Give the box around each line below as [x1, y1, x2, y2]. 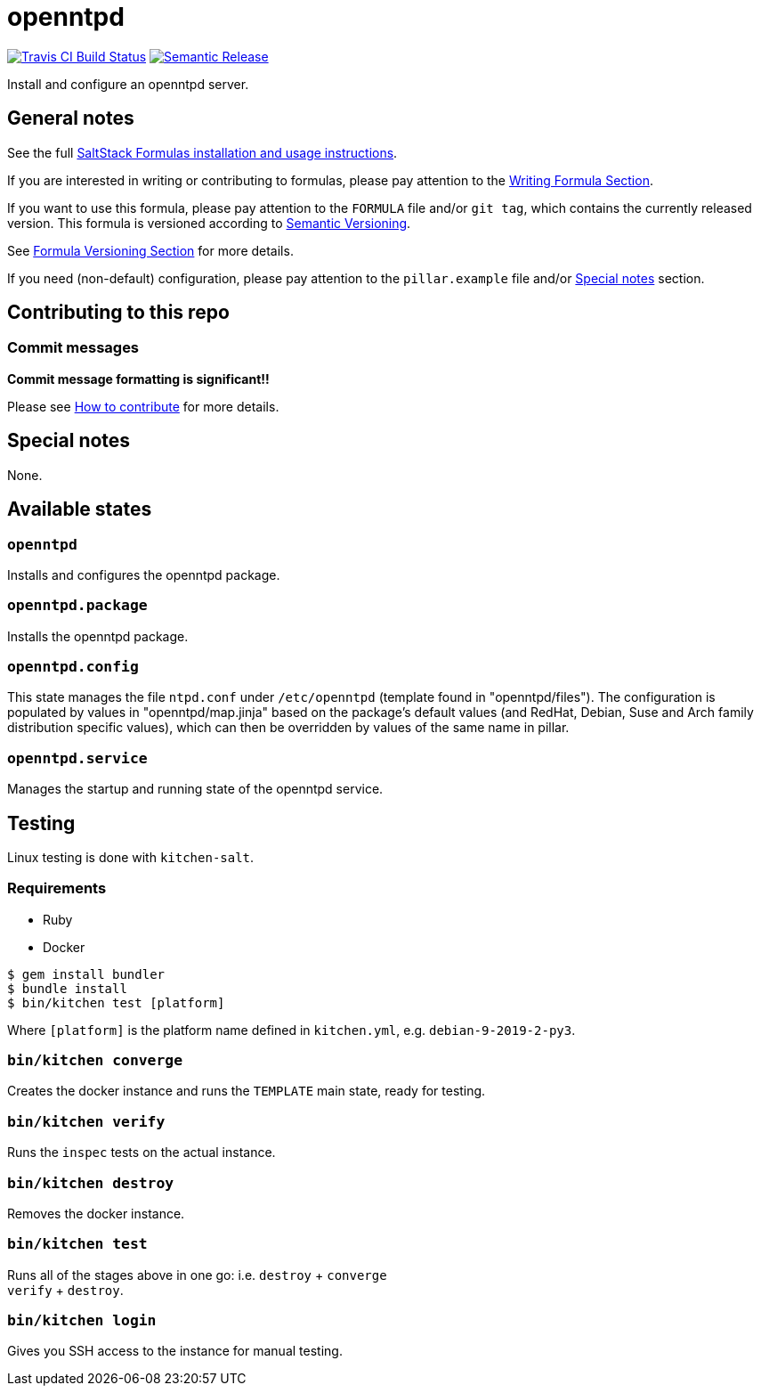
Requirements [7, 879, 107, 898]
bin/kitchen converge [7, 1052, 182, 1070]
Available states [7, 498, 152, 521]
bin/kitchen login [7, 1312, 157, 1330]
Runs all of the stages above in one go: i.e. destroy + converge [7, 1267, 387, 1283]
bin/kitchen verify [7, 1112, 166, 1130]
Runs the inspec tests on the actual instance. [7, 1145, 276, 1161]
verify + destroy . [7, 1282, 124, 1298]
